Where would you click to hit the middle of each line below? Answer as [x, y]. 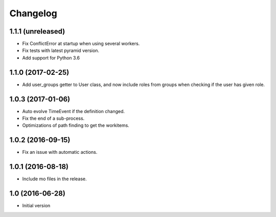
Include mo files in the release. [54, 179]
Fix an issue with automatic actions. [60, 152]
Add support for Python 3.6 [51, 58]
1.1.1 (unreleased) [37, 31]
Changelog [33, 13]
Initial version [36, 206]
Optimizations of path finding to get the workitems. [76, 125]
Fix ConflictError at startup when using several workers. [81, 44]
